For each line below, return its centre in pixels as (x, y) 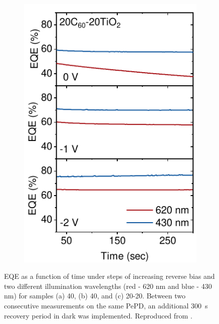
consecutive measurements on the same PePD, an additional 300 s (106, 305)
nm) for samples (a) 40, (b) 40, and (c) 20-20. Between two (95, 296)
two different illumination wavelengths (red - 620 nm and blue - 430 (108, 286)
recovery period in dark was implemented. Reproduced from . (98, 315)
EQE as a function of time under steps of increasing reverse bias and (110, 276)
